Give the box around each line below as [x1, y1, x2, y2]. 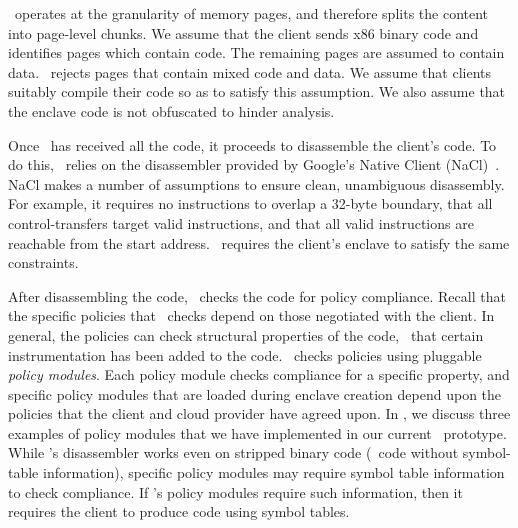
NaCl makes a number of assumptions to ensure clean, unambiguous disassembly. [8, 173, 505, 194]
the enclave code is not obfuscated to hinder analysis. [8, 100, 335, 121]
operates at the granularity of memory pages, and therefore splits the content [14, 3, 489, 23]
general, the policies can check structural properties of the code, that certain [8, 324, 484, 345]
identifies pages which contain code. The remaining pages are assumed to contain [8, 42, 505, 63]
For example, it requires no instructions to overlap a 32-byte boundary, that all [8, 193, 493, 214]
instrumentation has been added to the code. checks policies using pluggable [8, 344, 482, 365]
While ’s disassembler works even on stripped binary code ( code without [8, 442, 459, 463]
